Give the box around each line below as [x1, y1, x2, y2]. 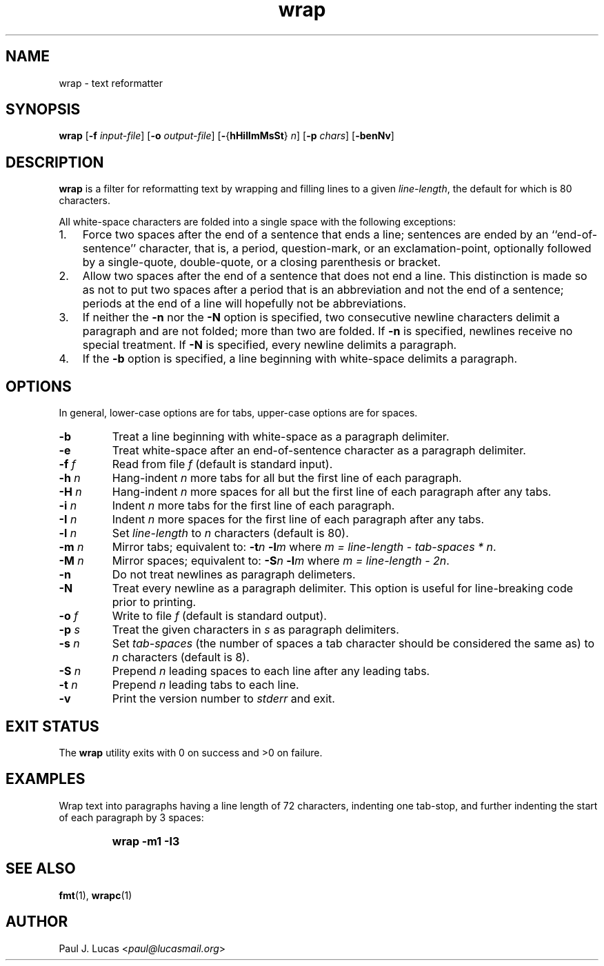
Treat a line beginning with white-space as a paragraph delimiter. [112, 430, 450, 444]
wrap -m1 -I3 [112, 834, 180, 848]
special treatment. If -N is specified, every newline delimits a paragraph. [82, 338, 457, 352]
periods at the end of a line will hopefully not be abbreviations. [82, 296, 407, 311]
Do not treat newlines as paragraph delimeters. [112, 567, 356, 582]
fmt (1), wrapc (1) [59, 889, 132, 901]
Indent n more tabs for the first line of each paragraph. [112, 499, 395, 513]
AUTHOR [6, 913, 68, 931]
